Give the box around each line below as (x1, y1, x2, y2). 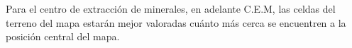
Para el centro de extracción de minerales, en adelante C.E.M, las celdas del (6, 1, 336, 16)
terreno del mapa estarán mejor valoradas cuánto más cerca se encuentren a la (6, 15, 346, 30)
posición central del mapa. (6, 29, 120, 44)
